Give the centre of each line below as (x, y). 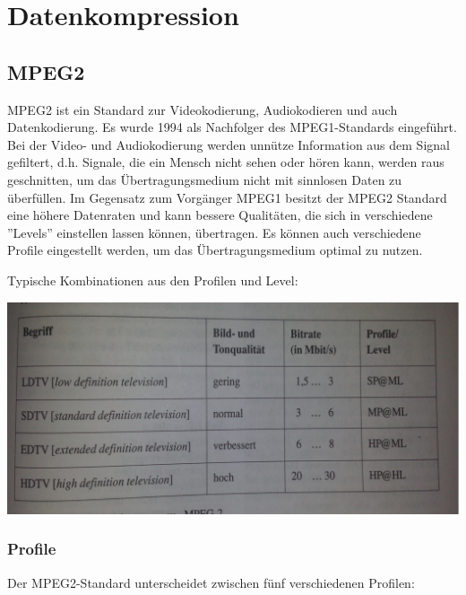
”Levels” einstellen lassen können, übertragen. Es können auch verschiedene (214, 232)
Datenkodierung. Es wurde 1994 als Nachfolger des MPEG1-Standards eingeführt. (232, 127)
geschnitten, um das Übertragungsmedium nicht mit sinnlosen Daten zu (205, 179)
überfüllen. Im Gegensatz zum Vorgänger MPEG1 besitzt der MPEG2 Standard (227, 197)
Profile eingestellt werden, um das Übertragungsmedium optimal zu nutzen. (215, 250)
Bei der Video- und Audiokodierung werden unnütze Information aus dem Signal (229, 144)
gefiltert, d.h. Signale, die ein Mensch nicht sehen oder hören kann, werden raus (226, 162)
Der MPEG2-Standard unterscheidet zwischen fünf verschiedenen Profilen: (211, 582)
